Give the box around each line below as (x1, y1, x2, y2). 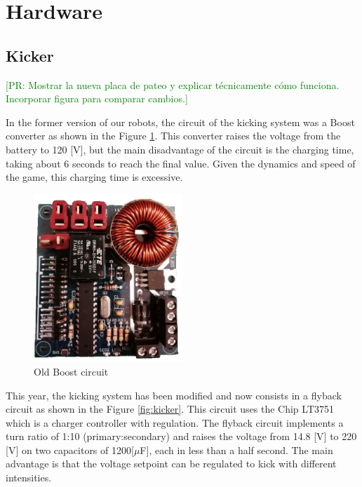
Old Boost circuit (34, 364, 109, 378)
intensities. (6, 470, 52, 485)
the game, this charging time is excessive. (6, 170, 183, 184)
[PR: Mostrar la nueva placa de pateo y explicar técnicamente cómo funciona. (6, 77, 340, 92)
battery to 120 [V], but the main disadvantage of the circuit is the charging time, (6, 142, 354, 156)
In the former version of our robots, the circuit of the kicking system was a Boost (6, 114, 355, 129)
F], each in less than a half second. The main (140, 442, 333, 457)
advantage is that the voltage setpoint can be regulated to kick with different (6, 456, 337, 471)
